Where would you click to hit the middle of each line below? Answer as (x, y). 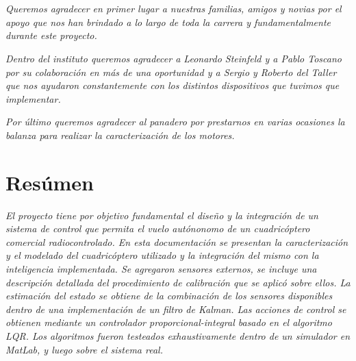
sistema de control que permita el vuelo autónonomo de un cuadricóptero (158, 228)
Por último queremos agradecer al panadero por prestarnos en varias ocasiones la (175, 122)
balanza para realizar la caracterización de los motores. (120, 135)
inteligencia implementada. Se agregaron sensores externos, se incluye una (161, 269)
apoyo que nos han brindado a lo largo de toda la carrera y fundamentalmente (168, 22)
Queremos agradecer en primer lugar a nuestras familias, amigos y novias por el (174, 9)
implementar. (33, 98)
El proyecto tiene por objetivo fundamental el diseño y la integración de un (162, 215)
